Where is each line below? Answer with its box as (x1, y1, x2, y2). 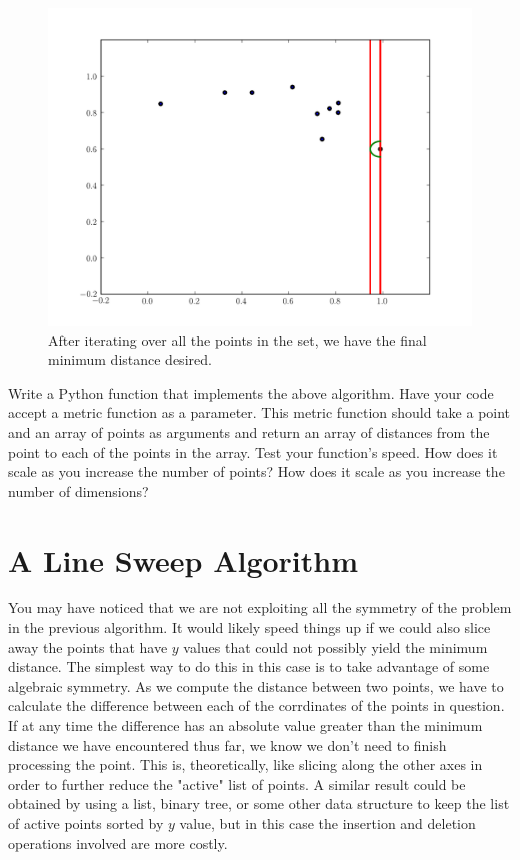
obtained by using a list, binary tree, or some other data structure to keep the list (8, 793, 510, 814)
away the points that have (8, 636, 168, 657)
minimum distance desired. (48, 349, 212, 370)
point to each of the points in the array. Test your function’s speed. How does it (8, 441, 498, 462)
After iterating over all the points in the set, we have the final (48, 329, 427, 350)
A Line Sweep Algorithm (8, 539, 359, 580)
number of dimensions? (8, 480, 149, 501)
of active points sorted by (8, 813, 164, 833)
